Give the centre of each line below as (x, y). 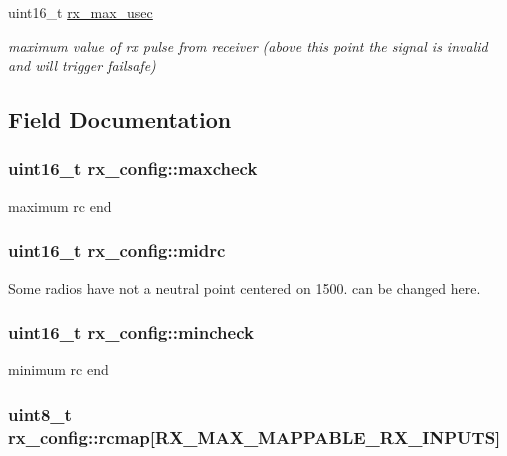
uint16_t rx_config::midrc (117, 250)
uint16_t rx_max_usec (80, 12)
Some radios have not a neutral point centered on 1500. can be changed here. (244, 287)
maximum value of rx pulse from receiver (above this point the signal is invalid (248, 45)
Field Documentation (120, 119)
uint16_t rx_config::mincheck (131, 332)
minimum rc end (58, 369)
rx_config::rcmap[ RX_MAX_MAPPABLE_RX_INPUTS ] (254, 436)
